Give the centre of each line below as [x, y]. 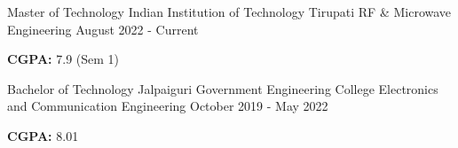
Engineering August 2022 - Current [103, 29]
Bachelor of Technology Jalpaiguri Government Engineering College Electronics [223, 88]
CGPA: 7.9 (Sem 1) [63, 59]
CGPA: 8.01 [43, 135]
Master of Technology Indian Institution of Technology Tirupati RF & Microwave [229, 12]
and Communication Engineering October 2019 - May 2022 [168, 106]
